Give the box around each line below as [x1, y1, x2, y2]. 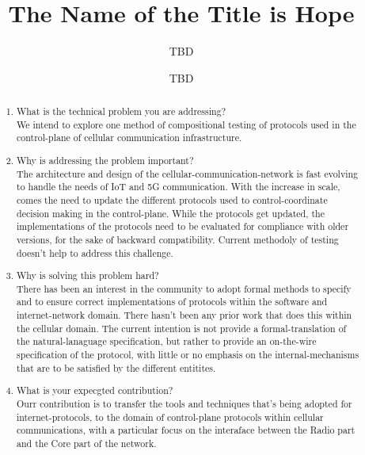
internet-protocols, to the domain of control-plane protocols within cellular [17, 410, 324, 423]
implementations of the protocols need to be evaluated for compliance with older [17, 220, 349, 233]
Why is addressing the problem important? [17, 153, 194, 166]
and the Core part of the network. [17, 436, 157, 449]
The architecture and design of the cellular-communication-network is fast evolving [17, 166, 359, 180]
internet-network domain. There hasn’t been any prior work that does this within [17, 308, 352, 322]
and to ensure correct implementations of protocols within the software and [17, 295, 328, 308]
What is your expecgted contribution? [17, 384, 173, 397]
